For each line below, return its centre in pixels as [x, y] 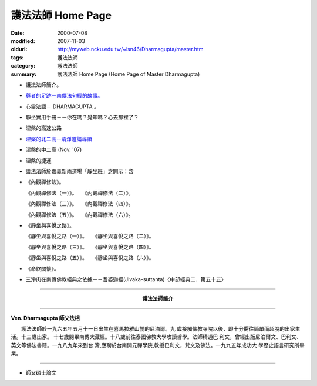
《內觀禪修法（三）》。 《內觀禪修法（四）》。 [80, 204]
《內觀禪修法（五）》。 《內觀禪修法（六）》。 [80, 214]
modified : [23, 41]
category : [23, 66]
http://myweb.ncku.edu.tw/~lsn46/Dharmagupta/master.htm [130, 49]
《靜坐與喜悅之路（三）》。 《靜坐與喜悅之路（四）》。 [90, 247]
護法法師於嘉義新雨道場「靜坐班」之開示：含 [80, 171]
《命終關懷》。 [42, 268]
